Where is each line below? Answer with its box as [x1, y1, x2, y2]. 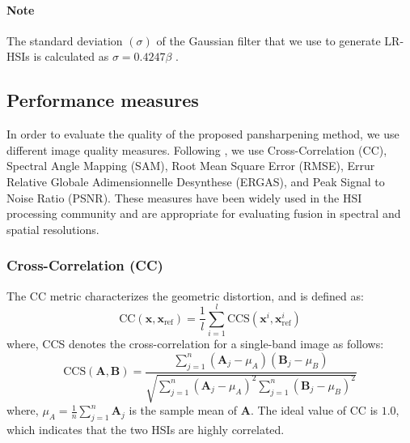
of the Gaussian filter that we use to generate [156, 32, 381, 49]
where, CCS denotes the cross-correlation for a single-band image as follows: [6, 335, 384, 352]
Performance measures [6, 87, 199, 113]
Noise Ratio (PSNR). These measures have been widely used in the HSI [6, 189, 362, 206]
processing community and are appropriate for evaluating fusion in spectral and [6, 205, 401, 222]
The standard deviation [6, 32, 123, 49]
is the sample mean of [129, 402, 238, 419]
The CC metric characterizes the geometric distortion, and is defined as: [6, 287, 364, 304]
